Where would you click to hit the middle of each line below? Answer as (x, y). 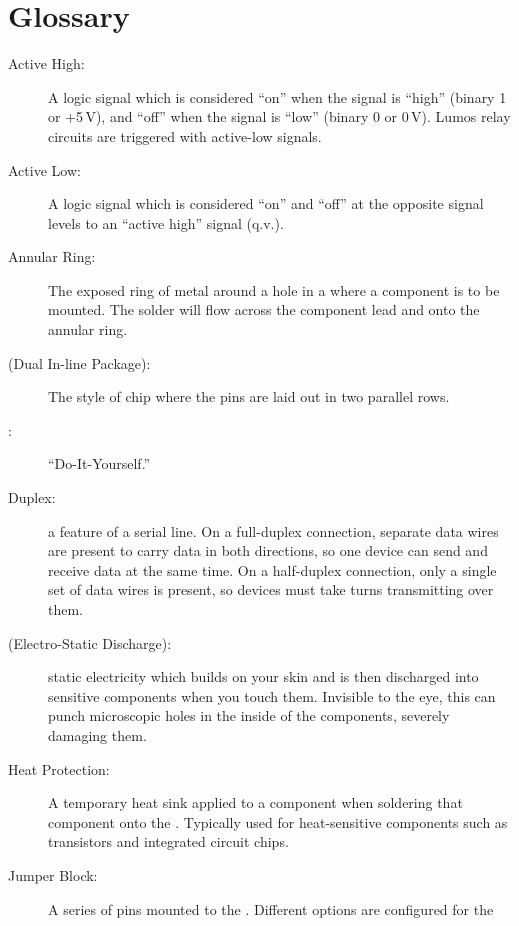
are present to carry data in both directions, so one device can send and (268, 550)
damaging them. (97, 734)
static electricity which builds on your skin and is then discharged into (263, 676)
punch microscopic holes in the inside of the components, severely (249, 715)
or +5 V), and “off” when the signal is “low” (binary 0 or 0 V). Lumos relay (279, 116)
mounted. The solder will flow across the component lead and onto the (264, 309)
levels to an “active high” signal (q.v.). (166, 222)
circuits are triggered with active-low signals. (185, 135)
